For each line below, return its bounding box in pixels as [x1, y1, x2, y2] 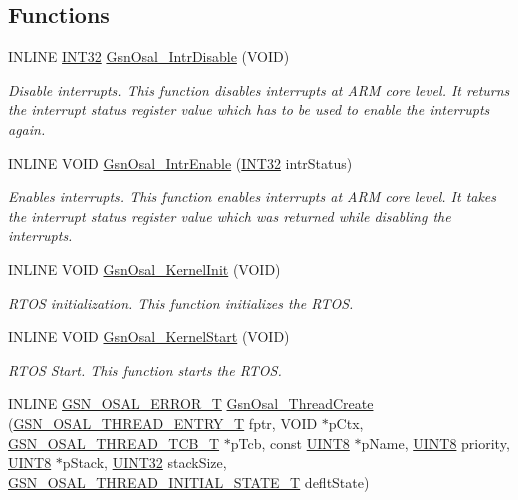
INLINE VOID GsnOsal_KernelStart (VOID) [8, 326, 290, 347]
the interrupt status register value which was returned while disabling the [8, 205, 451, 226]
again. [8, 118, 46, 139]
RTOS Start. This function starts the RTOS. [8, 359, 282, 380]
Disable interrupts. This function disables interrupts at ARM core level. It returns [8, 79, 510, 100]
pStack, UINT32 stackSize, [62, 452, 227, 473]
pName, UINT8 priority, [361, 432, 510, 453]
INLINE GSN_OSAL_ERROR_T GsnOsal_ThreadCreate [8, 393, 374, 414]
